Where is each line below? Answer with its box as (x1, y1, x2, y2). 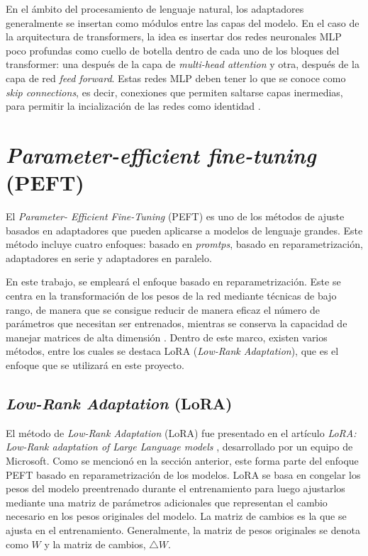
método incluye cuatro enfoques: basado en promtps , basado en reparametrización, (6, 237, 363, 251)
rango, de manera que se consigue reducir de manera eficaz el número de (6, 302, 320, 317)
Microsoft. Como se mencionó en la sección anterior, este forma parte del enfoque (6, 453, 359, 467)
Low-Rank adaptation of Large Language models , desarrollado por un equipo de (6, 439, 353, 454)
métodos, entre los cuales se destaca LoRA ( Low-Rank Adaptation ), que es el (6, 344, 339, 358)
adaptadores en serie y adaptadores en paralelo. (6, 250, 212, 265)
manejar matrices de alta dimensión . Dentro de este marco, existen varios (6, 329, 328, 344)
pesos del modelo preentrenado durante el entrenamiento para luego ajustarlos (6, 481, 345, 496)
